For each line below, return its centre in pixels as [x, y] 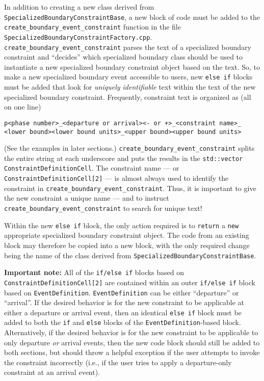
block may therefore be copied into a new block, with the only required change [127, 245]
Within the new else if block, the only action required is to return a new [122, 225]
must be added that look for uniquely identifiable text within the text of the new [130, 87]
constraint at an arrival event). [52, 372]
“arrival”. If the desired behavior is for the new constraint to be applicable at [124, 302]
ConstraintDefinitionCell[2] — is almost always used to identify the [116, 178]
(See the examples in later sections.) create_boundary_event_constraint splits [129, 148]
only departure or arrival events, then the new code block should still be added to [132, 342]
